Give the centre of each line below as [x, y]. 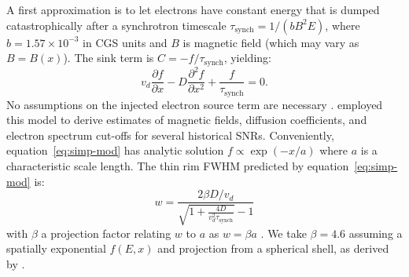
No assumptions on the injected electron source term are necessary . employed [195, 104]
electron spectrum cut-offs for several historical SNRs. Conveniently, [170, 135]
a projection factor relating [106, 233]
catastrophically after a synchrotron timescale [116, 25]
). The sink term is [109, 58]
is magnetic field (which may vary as [271, 42]
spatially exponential [56, 248]
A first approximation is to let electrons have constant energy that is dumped [193, 9]
